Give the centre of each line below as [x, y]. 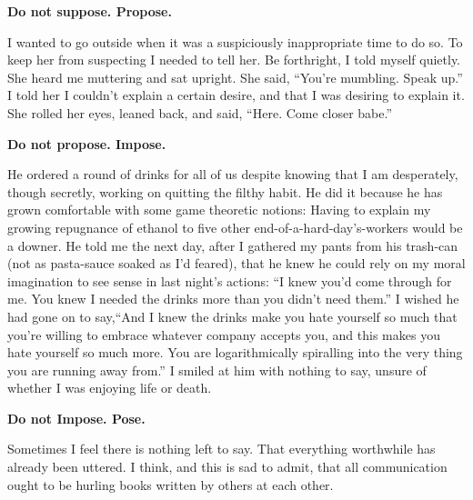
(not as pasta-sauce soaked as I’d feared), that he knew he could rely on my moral [236, 263]
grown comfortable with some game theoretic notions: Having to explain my [219, 210]
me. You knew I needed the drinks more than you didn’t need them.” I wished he [233, 299]
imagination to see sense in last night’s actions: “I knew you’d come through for [230, 280]
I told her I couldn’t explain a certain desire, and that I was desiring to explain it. [236, 95]
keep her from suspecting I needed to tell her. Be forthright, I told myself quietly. [234, 60]
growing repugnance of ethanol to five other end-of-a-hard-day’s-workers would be [235, 227]
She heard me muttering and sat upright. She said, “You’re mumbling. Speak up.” [235, 77]
